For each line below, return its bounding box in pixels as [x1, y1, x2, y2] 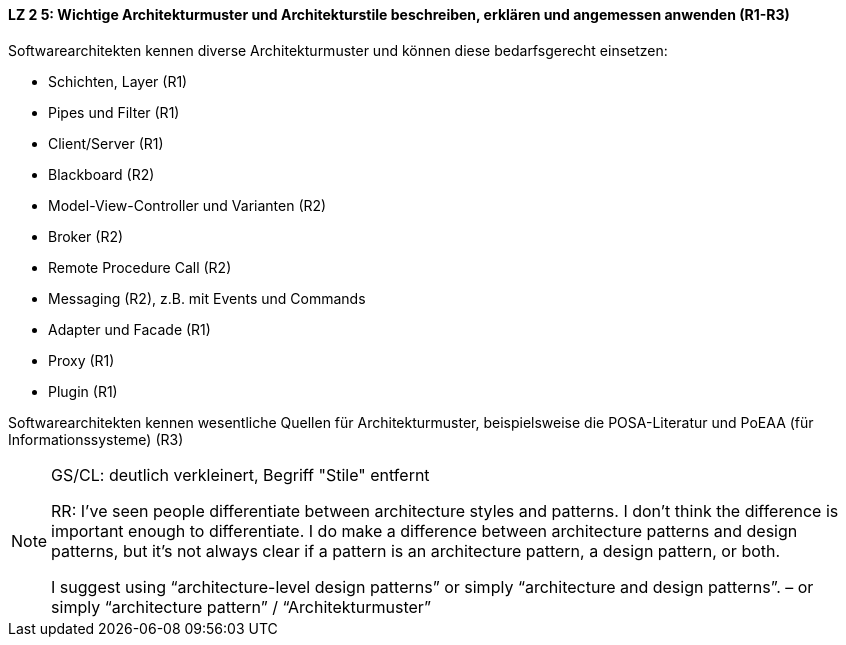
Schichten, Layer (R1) [48, 72, 188, 90]
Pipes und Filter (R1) [48, 103, 180, 121]
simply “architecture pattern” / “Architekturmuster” [51, 596, 432, 617]
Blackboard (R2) [48, 165, 155, 183]
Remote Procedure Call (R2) [48, 258, 232, 276]
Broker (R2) [48, 227, 124, 245]
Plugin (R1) [48, 382, 118, 400]
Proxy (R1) [48, 351, 115, 369]
